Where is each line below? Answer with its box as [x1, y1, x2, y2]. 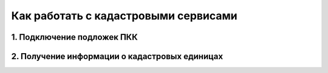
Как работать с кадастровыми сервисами [11, 9, 237, 22]
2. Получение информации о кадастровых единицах [11, 51, 224, 62]
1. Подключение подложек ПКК [11, 32, 138, 42]
